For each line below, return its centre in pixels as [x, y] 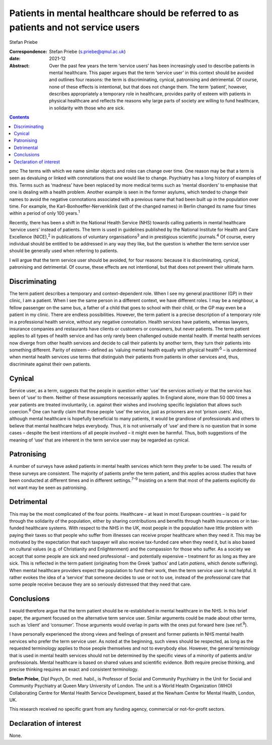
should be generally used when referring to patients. [64, 251]
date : [15, 58]
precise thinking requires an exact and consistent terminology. [74, 669]
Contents [19, 117]
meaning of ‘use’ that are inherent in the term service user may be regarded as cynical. [99, 440]
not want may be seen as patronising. [48, 487]
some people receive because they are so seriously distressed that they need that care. [100, 584]
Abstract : [19, 66]
